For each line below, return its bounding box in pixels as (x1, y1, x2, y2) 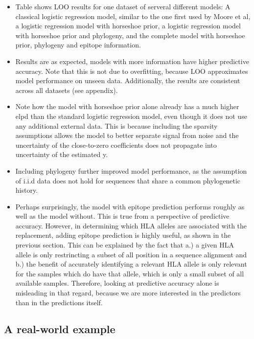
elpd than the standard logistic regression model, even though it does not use (15, 111, 247, 121)
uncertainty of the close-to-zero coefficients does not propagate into (15, 139, 217, 150)
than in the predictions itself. (15, 297, 103, 307)
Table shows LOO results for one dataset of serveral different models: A (15, 1, 231, 11)
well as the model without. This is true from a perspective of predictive (15, 211, 230, 221)
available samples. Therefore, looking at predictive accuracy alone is (15, 278, 219, 288)
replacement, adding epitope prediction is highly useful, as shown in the (15, 230, 231, 240)
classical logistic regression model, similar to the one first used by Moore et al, (15, 11, 251, 21)
